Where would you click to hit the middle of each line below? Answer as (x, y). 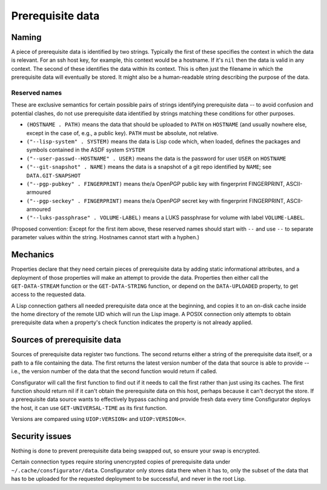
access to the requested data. (48, 294)
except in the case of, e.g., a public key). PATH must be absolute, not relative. (122, 133)
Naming (26, 37)
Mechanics (33, 255)
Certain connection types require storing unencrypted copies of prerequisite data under (121, 462)
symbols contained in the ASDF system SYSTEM (86, 150)
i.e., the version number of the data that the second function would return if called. (114, 371)
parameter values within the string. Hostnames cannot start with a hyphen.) (105, 237)
